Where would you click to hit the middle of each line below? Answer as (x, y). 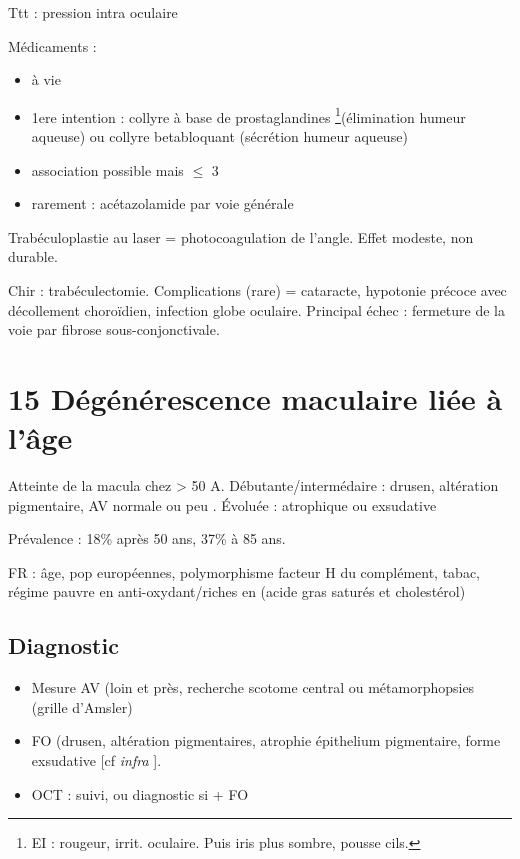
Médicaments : (52, 45)
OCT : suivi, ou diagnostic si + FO (140, 793)
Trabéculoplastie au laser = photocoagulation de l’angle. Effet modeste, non (241, 236)
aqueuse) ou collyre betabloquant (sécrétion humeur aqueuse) (219, 136)
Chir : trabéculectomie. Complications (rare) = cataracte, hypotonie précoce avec (257, 290)
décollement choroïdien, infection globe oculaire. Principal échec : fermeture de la (256, 309)
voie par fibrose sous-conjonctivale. (114, 329)
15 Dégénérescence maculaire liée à (255, 397)
